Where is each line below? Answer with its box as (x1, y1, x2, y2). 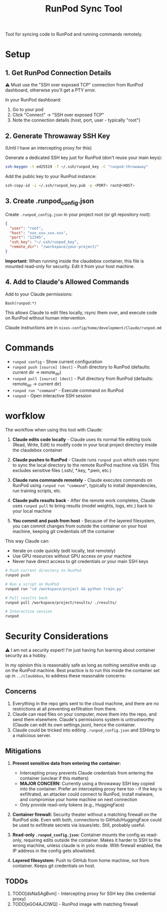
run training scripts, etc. (12, 488, 62, 494)
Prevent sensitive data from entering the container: (12, 760, 121, 766)
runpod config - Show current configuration (12, 358, 103, 364)
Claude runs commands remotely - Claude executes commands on (12, 477, 153, 483)
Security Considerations (5, 630, 109, 642)
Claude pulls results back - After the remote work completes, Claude (12, 497, 156, 503)
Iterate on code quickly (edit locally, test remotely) (12, 548, 116, 554)
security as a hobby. (5, 652, 47, 658)
